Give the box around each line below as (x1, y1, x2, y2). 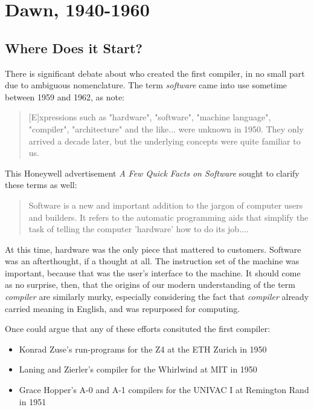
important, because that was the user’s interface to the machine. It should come (5, 266, 301, 279)
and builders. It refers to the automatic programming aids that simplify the (28, 210, 309, 223)
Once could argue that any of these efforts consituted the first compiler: (5, 322, 271, 335)
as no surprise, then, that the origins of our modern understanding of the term (5, 278, 295, 291)
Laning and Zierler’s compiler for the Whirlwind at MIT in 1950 (19, 363, 257, 376)
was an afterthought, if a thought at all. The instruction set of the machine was (5, 255, 300, 267)
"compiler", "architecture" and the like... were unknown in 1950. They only (28, 122, 304, 135)
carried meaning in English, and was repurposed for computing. (5, 302, 240, 314)
